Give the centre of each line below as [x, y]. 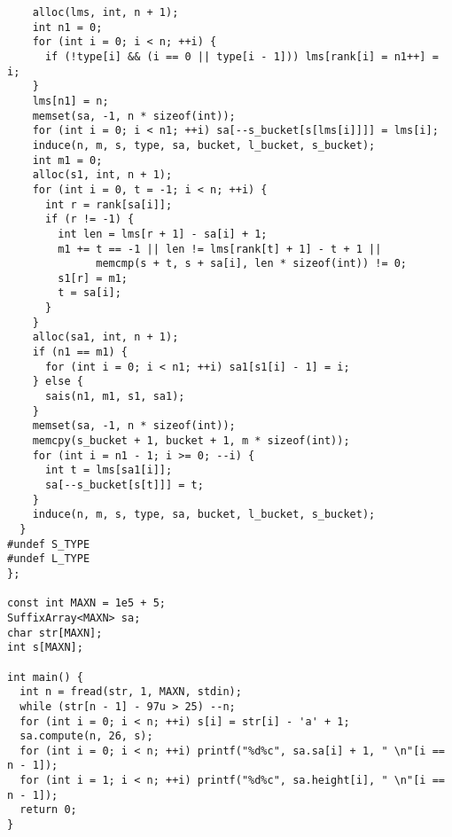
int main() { [45, 677]
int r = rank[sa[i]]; [109, 204]
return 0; [48, 810]
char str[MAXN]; [55, 633]
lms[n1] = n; [70, 101]
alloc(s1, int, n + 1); [102, 175]
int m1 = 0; [67, 160]
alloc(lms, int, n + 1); [105, 12]
